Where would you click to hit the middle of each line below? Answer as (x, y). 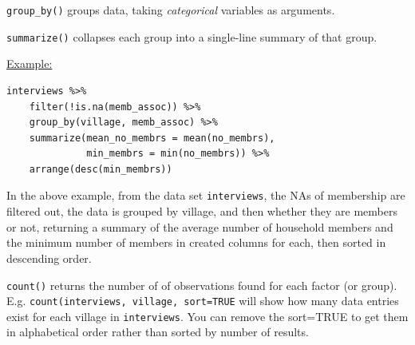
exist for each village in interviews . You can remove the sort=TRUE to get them (207, 316)
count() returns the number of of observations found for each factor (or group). (202, 285)
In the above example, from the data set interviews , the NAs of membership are (206, 195)
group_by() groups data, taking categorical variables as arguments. (171, 10)
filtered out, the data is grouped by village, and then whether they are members (202, 211)
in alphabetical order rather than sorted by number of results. (158, 332)
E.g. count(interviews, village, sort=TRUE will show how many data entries (203, 301)
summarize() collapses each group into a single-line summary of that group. (192, 36)
